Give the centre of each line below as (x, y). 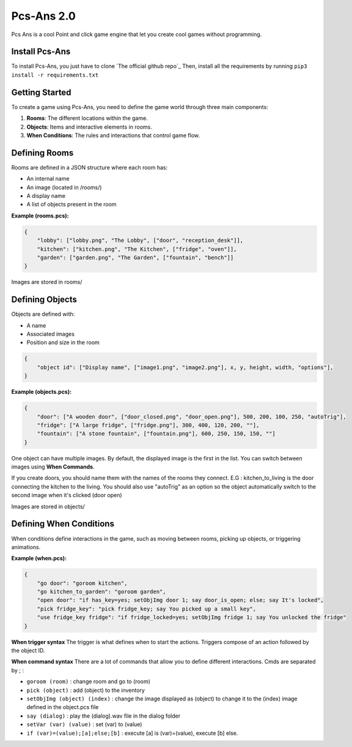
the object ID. (28, 651)
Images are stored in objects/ (48, 506)
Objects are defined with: (43, 314)
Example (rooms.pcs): (40, 216)
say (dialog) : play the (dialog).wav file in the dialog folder (103, 716)
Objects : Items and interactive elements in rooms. (89, 127)
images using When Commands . (53, 467)
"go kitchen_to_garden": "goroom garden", (101, 592)
